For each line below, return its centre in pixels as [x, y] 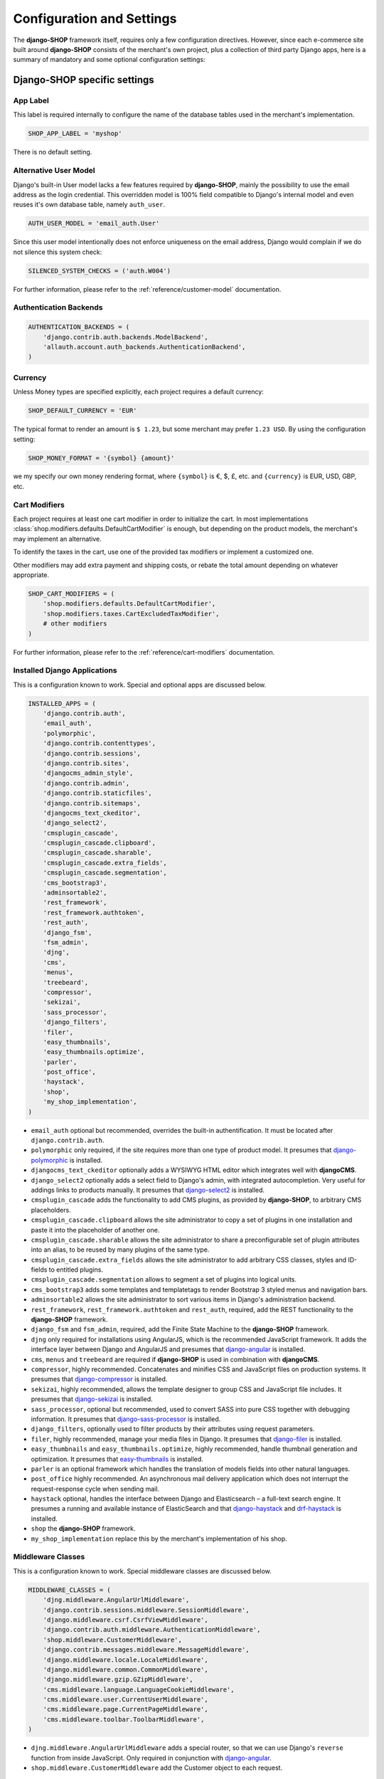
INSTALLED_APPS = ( [62, 703]
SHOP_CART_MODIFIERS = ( [71, 593]
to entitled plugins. [76, 1269]
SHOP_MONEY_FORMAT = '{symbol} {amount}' [101, 458]
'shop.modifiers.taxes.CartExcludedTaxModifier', [131, 613]
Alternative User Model [54, 171]
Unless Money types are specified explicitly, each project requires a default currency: [139, 392]
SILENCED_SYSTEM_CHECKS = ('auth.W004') [99, 271]
